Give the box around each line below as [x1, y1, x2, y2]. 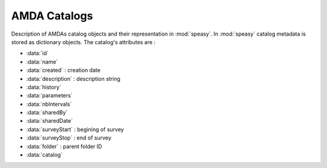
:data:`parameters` [26, 92, 73, 99]
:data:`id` [26, 50, 49, 57]
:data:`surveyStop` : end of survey [26, 134, 111, 141]
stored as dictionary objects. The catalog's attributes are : [11, 38, 156, 45]
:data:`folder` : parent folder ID [26, 143, 102, 150]
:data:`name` [26, 58, 58, 65]
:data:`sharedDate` [26, 117, 73, 124]
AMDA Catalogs [11, 9, 93, 22]
